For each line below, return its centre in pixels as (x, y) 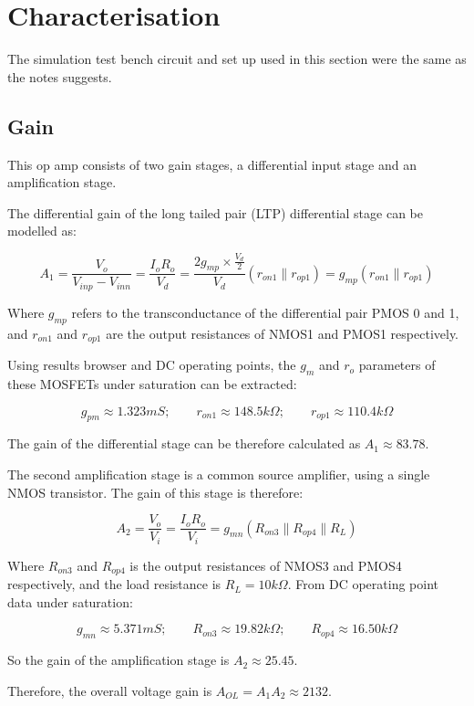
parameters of (397, 365)
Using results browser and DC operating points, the (152, 365)
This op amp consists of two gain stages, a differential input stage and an (212, 164)
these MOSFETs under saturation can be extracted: (152, 383)
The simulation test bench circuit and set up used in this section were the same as (237, 59)
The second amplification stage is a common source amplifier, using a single (219, 474)
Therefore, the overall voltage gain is (110, 690)
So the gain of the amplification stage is (118, 660)
